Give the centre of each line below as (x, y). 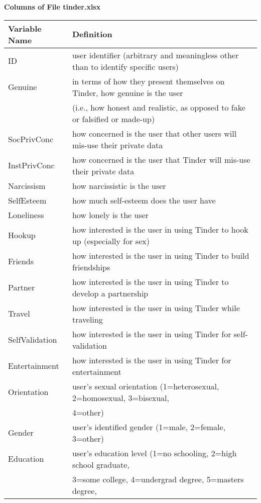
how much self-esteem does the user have (144, 200)
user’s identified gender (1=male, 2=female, (149, 427)
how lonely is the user (110, 215)
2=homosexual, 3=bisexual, (121, 397)
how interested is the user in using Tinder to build (161, 255)
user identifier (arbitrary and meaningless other (155, 55)
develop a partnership (110, 293)
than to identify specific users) (125, 66)
